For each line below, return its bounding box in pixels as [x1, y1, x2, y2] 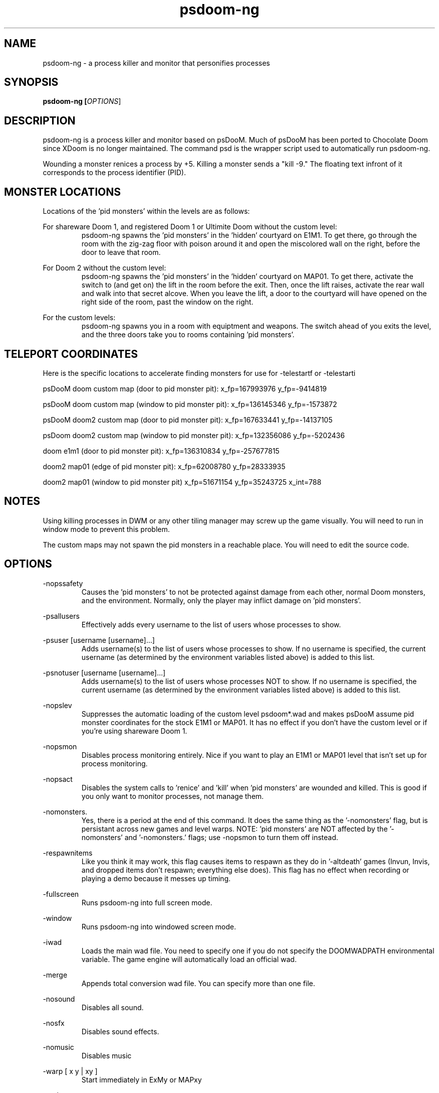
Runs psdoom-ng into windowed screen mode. [81, 922, 237, 931]
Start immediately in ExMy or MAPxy [81, 1075, 202, 1084]
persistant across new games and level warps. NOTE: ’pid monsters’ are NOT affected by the [81, 824, 388, 833]
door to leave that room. [81, 248, 161, 257]
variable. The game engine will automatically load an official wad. [81, 954, 297, 964]
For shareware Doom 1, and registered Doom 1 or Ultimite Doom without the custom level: [43, 222, 337, 231]
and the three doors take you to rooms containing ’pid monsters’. [81, 330, 295, 339]
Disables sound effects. [81, 1027, 159, 1036]
